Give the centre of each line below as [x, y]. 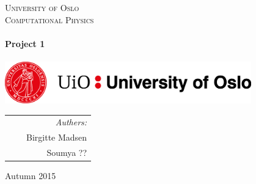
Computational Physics [49, 19]
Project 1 [25, 43]
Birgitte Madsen [57, 137]
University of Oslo [42, 7]
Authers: [71, 122]
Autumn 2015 [31, 176]
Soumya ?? [67, 153]
